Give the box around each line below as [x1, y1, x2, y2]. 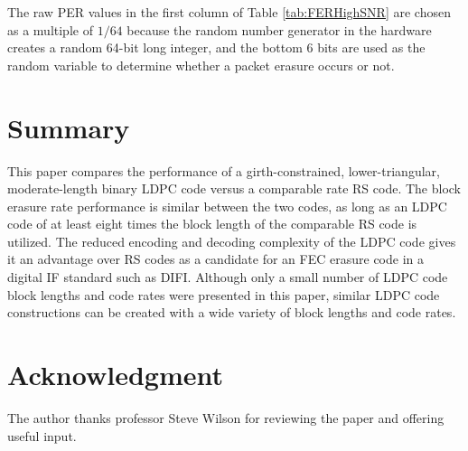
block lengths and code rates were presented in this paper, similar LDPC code [7, 285, 440, 304]
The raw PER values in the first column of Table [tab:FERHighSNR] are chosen [7, 3, 451, 21]
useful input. [7, 426, 77, 445]
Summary [7, 108, 130, 146]
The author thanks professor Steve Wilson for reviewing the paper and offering [7, 408, 445, 427]
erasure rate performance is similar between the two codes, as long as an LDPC [7, 196, 447, 215]
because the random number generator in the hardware [126, 20, 432, 39]
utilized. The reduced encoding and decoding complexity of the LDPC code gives [7, 231, 456, 250]
